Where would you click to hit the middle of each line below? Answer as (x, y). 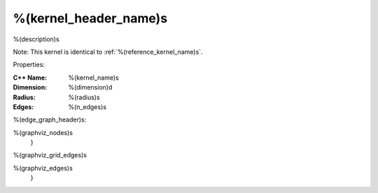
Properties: (29, 65)
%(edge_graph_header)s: (50, 120)
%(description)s (36, 39)
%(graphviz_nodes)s (43, 132)
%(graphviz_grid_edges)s (50, 155)
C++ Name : (30, 78)
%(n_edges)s (87, 107)
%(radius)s (84, 97)
